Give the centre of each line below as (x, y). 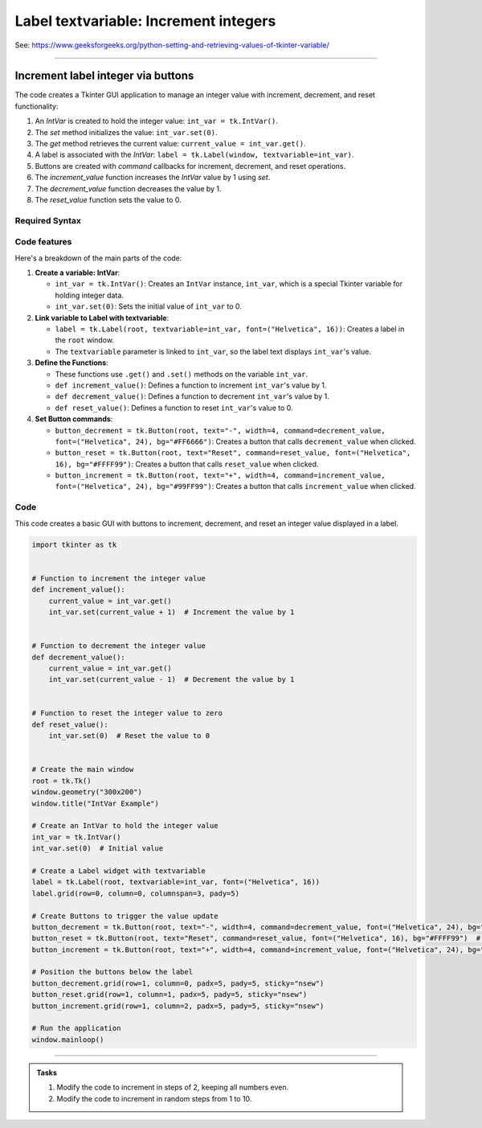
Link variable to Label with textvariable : (102, 318)
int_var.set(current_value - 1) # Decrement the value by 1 (172, 680)
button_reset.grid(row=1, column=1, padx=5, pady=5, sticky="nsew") (170, 995)
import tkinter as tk (74, 544)
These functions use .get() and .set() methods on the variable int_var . (182, 374)
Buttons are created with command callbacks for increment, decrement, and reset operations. (190, 166)
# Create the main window (83, 769)
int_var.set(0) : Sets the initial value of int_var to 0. (149, 306)
